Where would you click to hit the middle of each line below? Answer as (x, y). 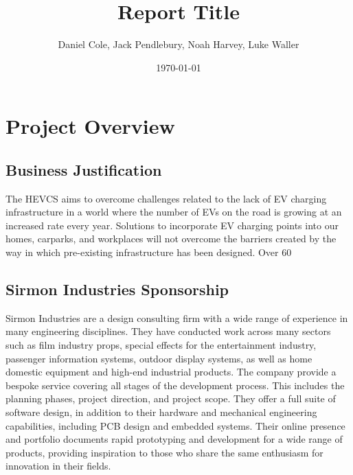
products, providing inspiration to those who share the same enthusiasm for (164, 452)
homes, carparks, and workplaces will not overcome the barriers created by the (171, 239)
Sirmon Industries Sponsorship (117, 289)
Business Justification (84, 169)
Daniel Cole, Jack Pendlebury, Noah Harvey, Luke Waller (179, 44)
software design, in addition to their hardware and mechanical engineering (161, 412)
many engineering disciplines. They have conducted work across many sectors (168, 331)
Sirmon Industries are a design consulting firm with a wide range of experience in (177, 317)
